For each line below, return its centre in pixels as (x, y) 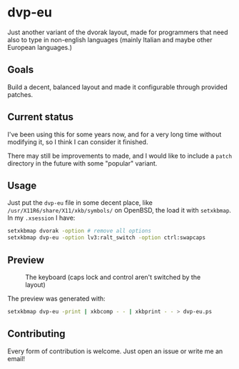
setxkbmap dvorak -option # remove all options (80, 231)
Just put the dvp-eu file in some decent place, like (80, 203)
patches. (20, 94)
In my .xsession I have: (41, 218)
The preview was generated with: (56, 298)
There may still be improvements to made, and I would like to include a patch (120, 156)
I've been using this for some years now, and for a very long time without (115, 134)
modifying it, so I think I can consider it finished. (78, 142)
